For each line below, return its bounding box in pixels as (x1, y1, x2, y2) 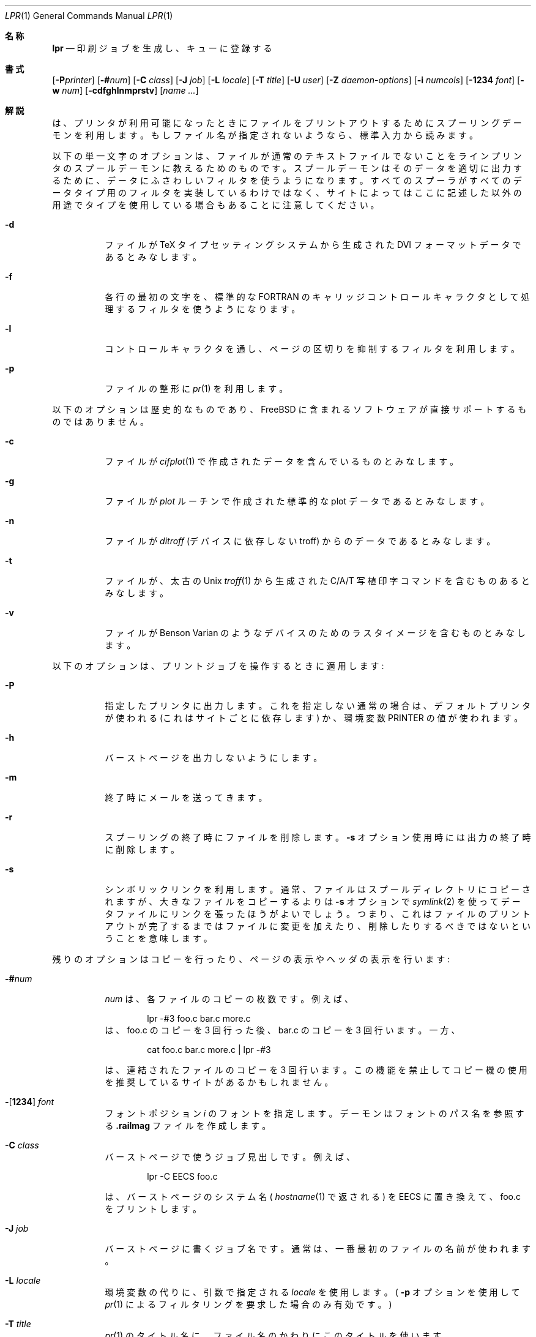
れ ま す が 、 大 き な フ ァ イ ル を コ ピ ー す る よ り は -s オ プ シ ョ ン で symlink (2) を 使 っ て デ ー (105, 896, 521, 907)
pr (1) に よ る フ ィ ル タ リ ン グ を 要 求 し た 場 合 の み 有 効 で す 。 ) (105, 1299, 392, 1309)
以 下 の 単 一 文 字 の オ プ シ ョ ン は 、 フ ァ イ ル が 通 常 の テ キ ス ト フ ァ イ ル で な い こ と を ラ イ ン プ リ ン (52, 151, 522, 161)
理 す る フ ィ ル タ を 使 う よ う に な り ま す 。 (105, 304, 300, 314)
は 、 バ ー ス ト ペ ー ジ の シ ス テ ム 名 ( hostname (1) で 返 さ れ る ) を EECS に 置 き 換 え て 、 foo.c (105, 1191, 521, 1202)
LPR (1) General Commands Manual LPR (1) (5, 10, 173, 21)
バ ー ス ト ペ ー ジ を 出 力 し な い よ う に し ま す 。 (105, 752, 322, 763)
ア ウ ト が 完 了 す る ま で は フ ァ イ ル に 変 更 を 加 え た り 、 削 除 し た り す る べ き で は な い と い (105, 921, 531, 931)
